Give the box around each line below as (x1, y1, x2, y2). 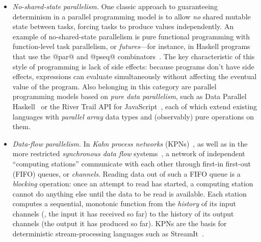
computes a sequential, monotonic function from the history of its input (12, 198, 237, 209)
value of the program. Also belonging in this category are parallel (12, 81, 217, 91)
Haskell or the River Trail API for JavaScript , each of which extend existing (12, 101, 257, 111)
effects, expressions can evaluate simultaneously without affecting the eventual (12, 71, 257, 82)
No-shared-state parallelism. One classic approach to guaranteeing (12, 1, 218, 11)
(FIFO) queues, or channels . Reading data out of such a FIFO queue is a (12, 168, 241, 179)
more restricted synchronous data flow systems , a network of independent (12, 148, 245, 159)
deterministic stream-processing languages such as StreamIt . (12, 228, 204, 239)
